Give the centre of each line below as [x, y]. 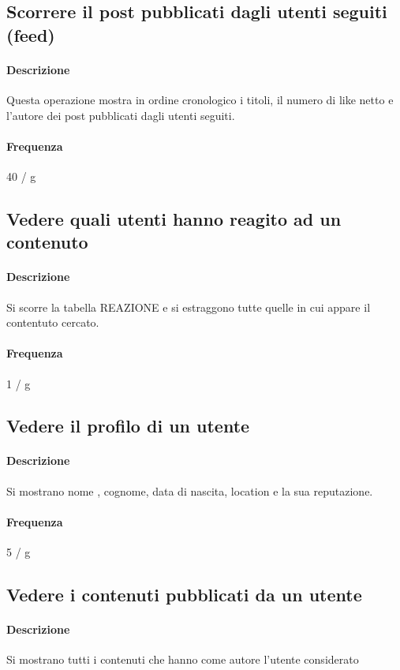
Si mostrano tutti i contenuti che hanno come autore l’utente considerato [183, 659]
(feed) [31, 34]
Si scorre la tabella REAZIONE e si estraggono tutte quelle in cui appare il [189, 307]
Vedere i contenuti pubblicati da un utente [184, 595]
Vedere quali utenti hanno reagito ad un [174, 218]
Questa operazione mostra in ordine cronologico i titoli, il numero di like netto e [200, 99]
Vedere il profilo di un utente [128, 426]
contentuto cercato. [53, 322]
